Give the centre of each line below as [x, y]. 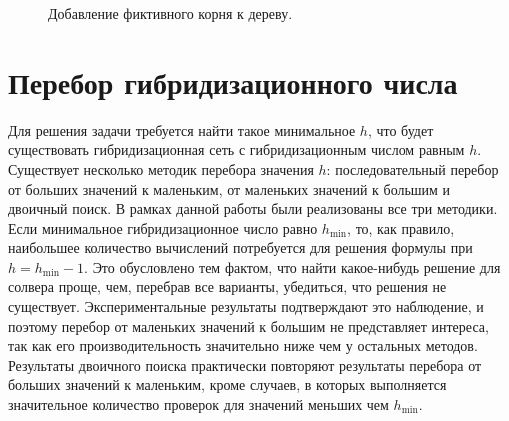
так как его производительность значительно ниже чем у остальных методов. [243, 345]
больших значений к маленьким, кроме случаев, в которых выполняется [227, 384]
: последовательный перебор [412, 168]
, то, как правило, [401, 227]
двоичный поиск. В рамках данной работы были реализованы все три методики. [253, 208]
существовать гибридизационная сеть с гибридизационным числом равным [236, 149]
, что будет [400, 129]
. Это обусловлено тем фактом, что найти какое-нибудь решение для [292, 266]
